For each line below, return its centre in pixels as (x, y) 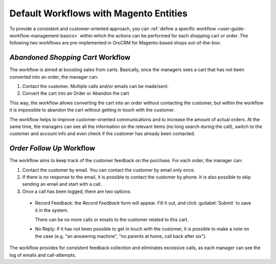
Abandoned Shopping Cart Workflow (70, 58)
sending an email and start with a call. (62, 184)
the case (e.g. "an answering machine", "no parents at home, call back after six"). (121, 236)
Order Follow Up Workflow (52, 148)
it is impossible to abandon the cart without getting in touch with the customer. (92, 110)
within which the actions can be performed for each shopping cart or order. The (164, 35)
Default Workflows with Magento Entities (98, 13)
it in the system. (52, 210)
